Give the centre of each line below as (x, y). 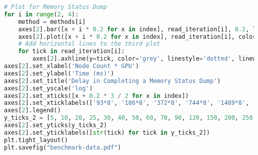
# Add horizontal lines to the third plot (89, 44)
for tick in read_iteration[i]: (71, 51)
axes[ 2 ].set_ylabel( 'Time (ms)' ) (59, 73)
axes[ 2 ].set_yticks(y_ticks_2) (56, 125)
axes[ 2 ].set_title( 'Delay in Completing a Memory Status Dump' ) (112, 81)
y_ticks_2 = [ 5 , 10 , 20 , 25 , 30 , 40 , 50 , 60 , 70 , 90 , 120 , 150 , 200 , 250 (129, 118)
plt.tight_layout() (36, 140)
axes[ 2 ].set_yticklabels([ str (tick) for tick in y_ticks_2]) (107, 132)
